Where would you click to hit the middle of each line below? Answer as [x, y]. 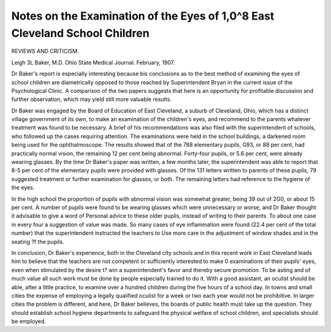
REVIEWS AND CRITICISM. [45, 51]
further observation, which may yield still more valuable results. [91, 99]
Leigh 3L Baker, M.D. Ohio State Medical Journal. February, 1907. [93, 62]
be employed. [29, 322]
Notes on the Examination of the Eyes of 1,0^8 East [143, 16]
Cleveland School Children [80, 33]
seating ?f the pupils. [38, 242]
